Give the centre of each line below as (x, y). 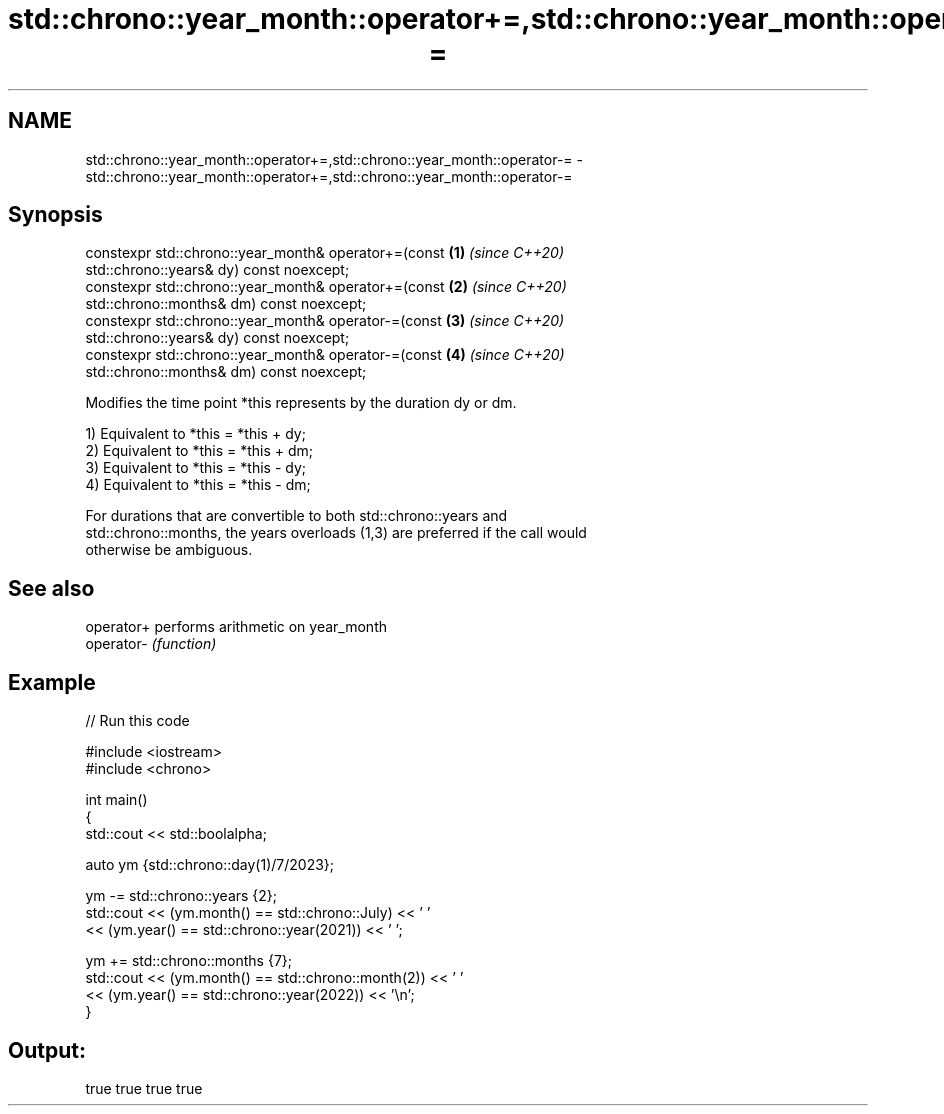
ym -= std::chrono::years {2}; (181, 896)
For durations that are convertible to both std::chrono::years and (296, 516)
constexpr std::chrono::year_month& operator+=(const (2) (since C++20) (326, 287)
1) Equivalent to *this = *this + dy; (195, 434)
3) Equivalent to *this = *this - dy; (196, 468)
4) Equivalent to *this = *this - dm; (198, 485)
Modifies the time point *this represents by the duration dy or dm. (301, 403)
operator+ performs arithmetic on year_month (236, 627)
